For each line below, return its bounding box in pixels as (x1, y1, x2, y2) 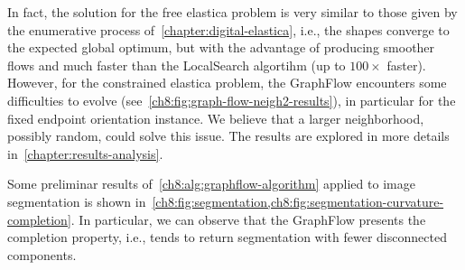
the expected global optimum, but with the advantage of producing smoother (7, 38, 435, 57)
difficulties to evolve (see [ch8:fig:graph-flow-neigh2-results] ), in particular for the (7, 90, 456, 109)
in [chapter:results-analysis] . (7, 144, 163, 163)
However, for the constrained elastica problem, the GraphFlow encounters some (7, 73, 447, 92)
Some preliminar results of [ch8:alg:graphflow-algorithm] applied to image (7, 174, 415, 193)
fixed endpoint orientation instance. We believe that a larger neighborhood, (7, 108, 424, 127)
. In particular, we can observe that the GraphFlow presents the (70, 209, 426, 228)
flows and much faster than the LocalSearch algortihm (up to (7, 55, 346, 74)
